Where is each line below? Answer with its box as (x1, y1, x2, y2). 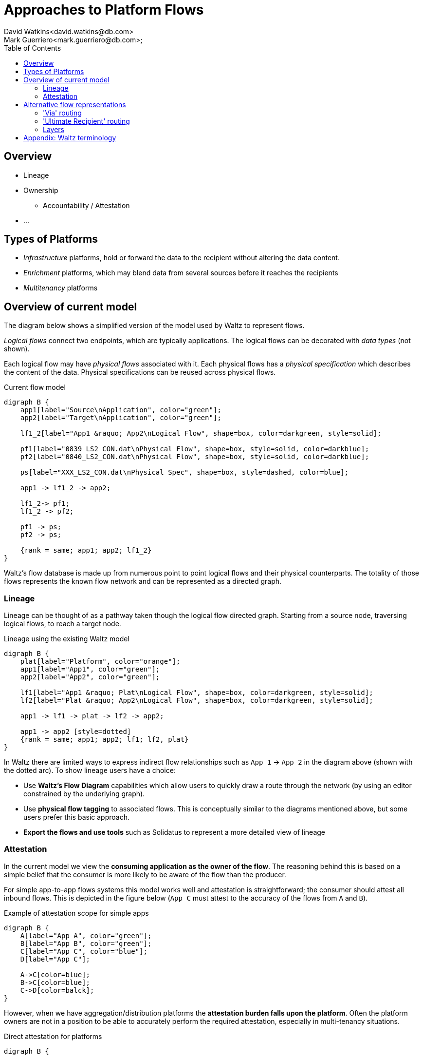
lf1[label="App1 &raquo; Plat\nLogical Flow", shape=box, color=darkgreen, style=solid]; (20, 689, 373, 697)
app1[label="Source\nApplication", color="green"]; (20, 406, 221, 414)
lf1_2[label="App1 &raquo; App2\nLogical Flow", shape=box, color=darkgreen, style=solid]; (20, 429, 382, 438)
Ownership (23, 186, 58, 194)
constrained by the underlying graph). (23, 789, 145, 798)
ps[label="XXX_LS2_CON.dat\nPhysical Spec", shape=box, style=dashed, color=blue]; (20, 468, 349, 477)
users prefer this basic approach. (23, 813, 129, 822)
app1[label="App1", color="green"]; (20, 665, 160, 674)
